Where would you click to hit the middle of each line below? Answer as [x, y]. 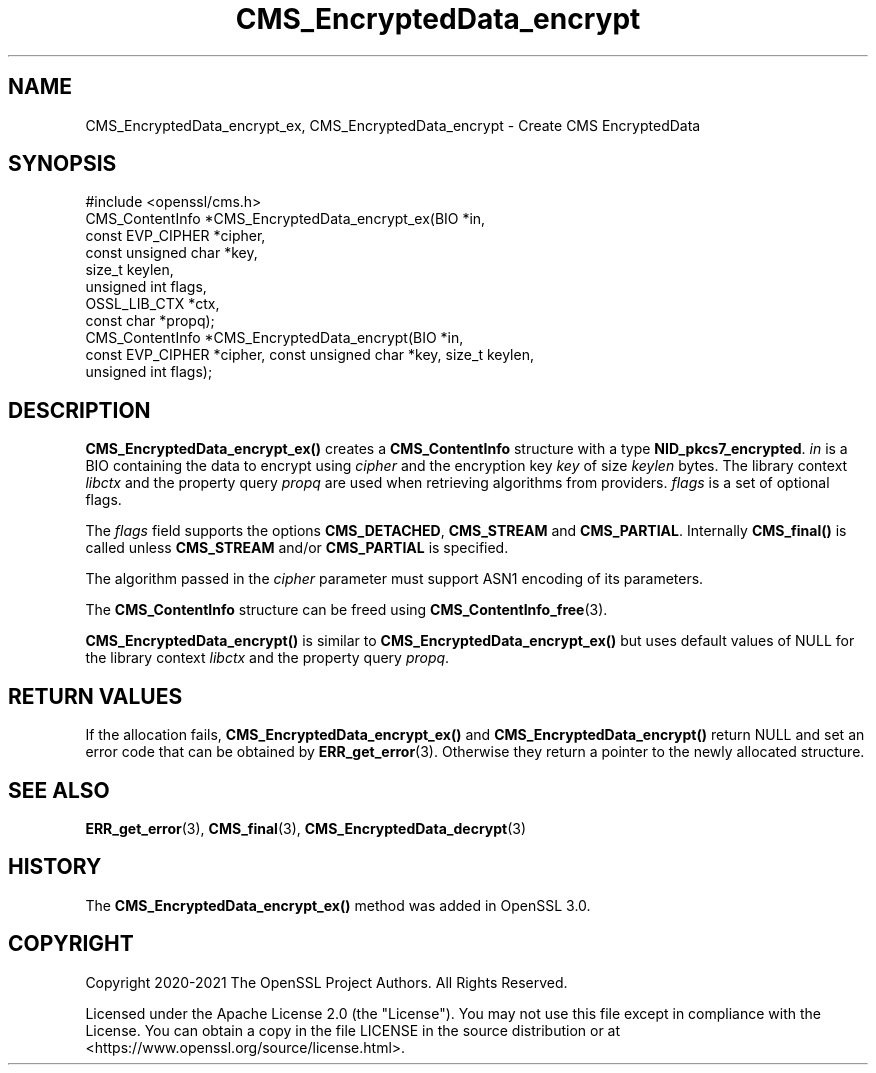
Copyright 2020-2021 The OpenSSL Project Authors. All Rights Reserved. [326, 982]
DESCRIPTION [79, 410]
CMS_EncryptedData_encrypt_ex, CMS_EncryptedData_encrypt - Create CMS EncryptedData [393, 125]
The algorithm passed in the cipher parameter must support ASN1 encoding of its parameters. [394, 579]
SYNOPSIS [62, 164]
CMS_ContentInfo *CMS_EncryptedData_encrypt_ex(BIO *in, [285, 219]
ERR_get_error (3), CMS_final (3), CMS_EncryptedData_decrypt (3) [306, 828]
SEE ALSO [59, 790]
